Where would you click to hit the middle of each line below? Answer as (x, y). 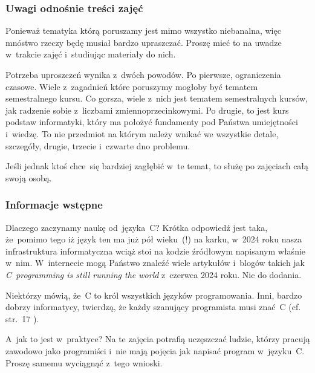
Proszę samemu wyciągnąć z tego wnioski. (84, 362)
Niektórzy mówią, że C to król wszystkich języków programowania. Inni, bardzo (154, 295)
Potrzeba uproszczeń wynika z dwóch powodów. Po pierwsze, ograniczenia (143, 74)
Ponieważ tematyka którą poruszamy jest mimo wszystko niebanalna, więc (143, 31)
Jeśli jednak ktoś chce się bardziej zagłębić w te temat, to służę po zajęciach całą (157, 166)
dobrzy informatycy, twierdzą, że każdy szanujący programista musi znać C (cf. (153, 307)
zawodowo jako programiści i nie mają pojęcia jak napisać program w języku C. (155, 350)
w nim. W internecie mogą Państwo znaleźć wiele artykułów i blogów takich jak (155, 263)
